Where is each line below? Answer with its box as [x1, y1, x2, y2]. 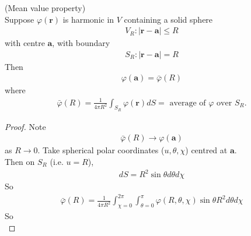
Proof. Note [5, 120, 46, 132]
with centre [5, 37, 45, 49]
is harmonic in [62, 13, 114, 25]
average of [169, 98, 206, 107]
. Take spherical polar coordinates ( [37, 144, 165, 156]
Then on [5, 156, 35, 168]
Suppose [5, 13, 34, 25]
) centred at [185, 144, 228, 156]
